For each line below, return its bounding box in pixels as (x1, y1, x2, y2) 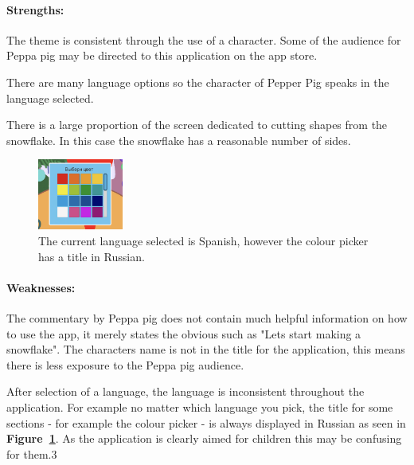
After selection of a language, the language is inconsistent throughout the (6, 383, 365, 400)
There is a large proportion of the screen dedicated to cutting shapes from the (6, 116, 388, 133)
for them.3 (6, 445, 57, 462)
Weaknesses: (6, 279, 76, 295)
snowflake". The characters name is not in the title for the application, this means (6, 341, 405, 358)
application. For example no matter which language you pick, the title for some (6, 398, 393, 415)
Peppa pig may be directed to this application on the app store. (6, 47, 318, 64)
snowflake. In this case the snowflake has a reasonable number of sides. (6, 131, 351, 148)
